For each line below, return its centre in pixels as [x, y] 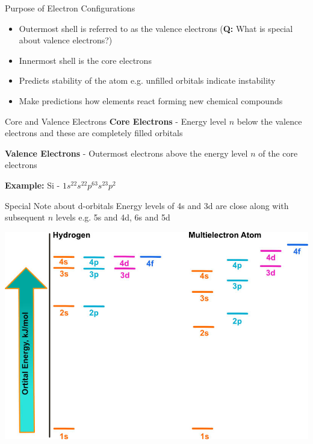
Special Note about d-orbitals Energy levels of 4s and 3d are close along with [147, 205]
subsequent [25, 217]
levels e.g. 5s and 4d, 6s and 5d [113, 217]
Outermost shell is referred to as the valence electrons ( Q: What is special [156, 28]
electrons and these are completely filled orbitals [94, 133]
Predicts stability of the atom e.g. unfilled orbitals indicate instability [147, 80]
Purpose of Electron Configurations [70, 8]
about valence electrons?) [66, 40]
